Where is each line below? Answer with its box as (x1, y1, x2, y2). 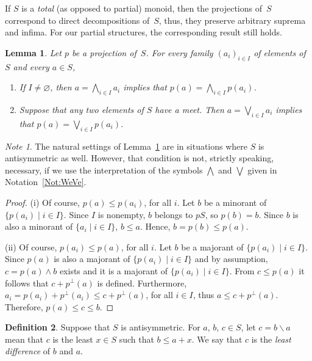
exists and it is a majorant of (59, 264, 168, 277)
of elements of (253, 46, 306, 59)
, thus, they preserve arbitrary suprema (158, 13, 306, 26)
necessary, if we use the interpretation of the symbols (5, 163, 203, 176)
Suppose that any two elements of (19, 103, 144, 115)
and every (13, 60, 49, 73)
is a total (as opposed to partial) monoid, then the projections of (21, 2, 262, 14)
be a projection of (71, 46, 136, 59)
